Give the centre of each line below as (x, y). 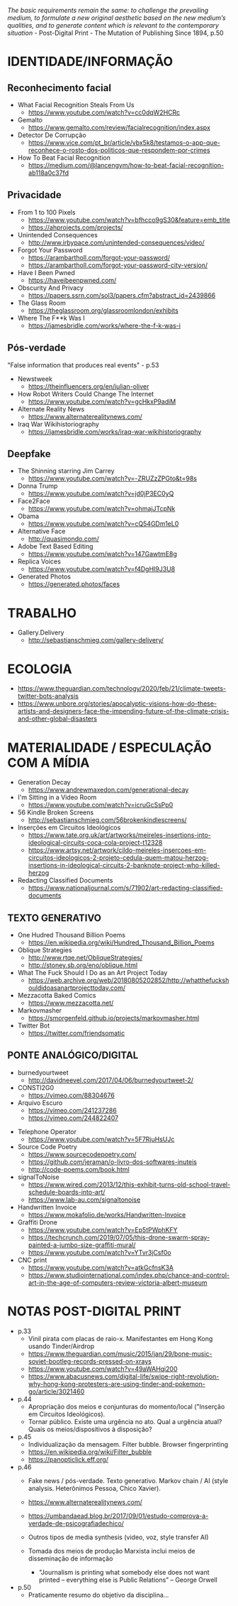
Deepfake (29, 454)
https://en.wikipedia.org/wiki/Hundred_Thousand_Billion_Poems (121, 943)
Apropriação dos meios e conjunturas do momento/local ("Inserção (126, 1406)
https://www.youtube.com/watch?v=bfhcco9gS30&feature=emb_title (129, 220)
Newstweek (35, 379)
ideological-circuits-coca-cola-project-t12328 (95, 843)
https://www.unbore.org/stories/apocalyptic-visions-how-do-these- (117, 704)
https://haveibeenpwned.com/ (72, 280)
